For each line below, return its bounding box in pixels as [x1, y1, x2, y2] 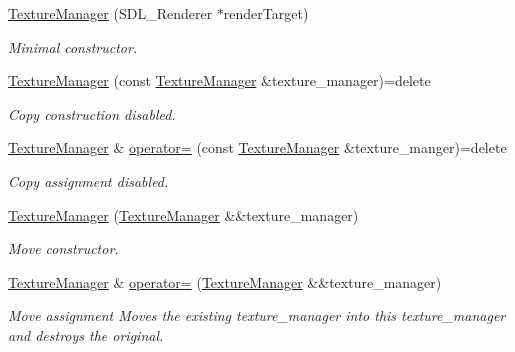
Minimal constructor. [8, 36, 138, 57]
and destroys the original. [8, 324, 164, 345]
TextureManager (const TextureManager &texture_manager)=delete [8, 70, 431, 91]
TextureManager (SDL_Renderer [8, 3, 213, 23]
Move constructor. [8, 238, 119, 259]
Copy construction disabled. [8, 103, 176, 124]
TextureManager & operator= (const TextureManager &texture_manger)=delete [8, 137, 507, 158]
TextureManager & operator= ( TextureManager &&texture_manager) [8, 271, 442, 292]
